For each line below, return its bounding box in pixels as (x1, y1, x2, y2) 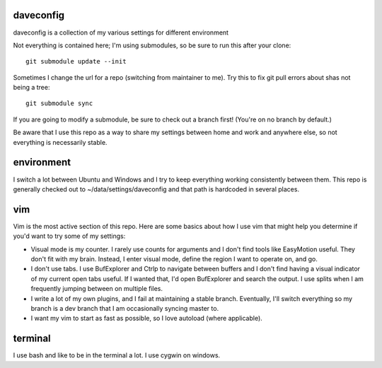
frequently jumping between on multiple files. (30, 285, 163, 293)
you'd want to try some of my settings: (13, 232, 126, 240)
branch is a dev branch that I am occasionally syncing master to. (30, 304, 219, 312)
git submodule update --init (25, 57, 127, 66)
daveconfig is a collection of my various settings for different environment (13, 28, 229, 37)
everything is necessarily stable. (13, 138, 108, 146)
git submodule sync (25, 100, 93, 107)
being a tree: (13, 83, 50, 92)
